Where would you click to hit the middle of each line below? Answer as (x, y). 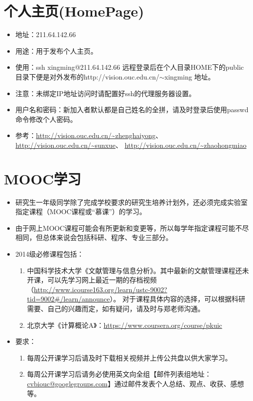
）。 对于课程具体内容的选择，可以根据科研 (177, 299)
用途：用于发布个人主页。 (56, 50)
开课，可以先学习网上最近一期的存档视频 (92, 280)
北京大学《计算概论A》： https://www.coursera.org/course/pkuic (125, 325)
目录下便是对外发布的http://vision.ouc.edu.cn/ (87, 76)
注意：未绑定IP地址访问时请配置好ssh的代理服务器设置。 (106, 93)
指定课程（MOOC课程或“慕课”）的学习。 (81, 211)
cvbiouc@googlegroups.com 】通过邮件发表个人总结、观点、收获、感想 (136, 383)
